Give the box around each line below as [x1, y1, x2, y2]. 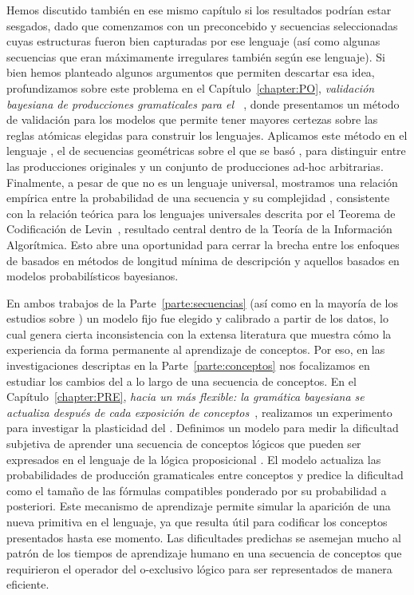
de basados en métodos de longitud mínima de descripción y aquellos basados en [6, 252, 400, 268]
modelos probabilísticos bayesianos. [6, 268, 179, 284]
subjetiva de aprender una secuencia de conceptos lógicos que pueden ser [6, 435, 361, 452]
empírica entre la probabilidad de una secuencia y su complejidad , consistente [6, 189, 390, 206]
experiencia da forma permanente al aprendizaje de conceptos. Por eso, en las [6, 341, 385, 358]
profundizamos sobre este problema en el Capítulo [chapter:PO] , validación [6, 79, 375, 96]
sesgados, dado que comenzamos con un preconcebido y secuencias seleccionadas [6, 17, 398, 34]
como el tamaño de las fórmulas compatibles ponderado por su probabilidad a [6, 482, 387, 498]
